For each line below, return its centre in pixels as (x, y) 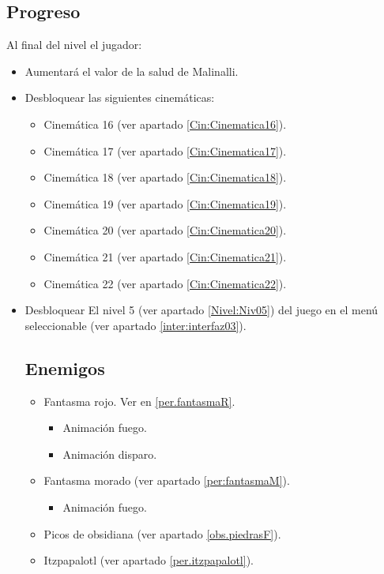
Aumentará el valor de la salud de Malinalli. (132, 71)
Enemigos (65, 368)
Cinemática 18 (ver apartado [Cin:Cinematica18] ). (165, 177)
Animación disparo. (110, 454)
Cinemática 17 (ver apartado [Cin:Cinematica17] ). (165, 150)
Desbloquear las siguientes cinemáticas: (120, 98)
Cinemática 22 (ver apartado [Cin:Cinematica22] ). (165, 283)
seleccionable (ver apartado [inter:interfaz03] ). (136, 325)
